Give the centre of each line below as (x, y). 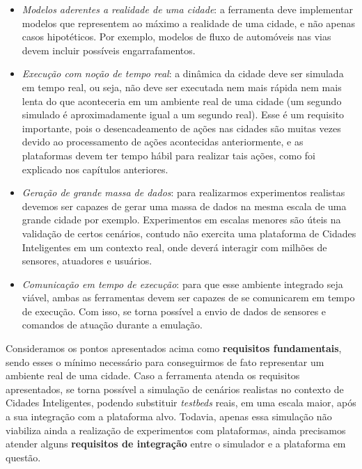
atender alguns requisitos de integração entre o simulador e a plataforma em (176, 444)
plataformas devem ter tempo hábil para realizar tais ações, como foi (168, 155)
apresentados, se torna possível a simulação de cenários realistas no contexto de (175, 389)
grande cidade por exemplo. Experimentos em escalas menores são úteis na (181, 220)
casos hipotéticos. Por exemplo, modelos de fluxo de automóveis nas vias (176, 37)
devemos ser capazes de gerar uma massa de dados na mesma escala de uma (184, 206)
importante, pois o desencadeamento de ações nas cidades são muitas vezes (181, 128)
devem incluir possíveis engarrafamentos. (109, 50)
